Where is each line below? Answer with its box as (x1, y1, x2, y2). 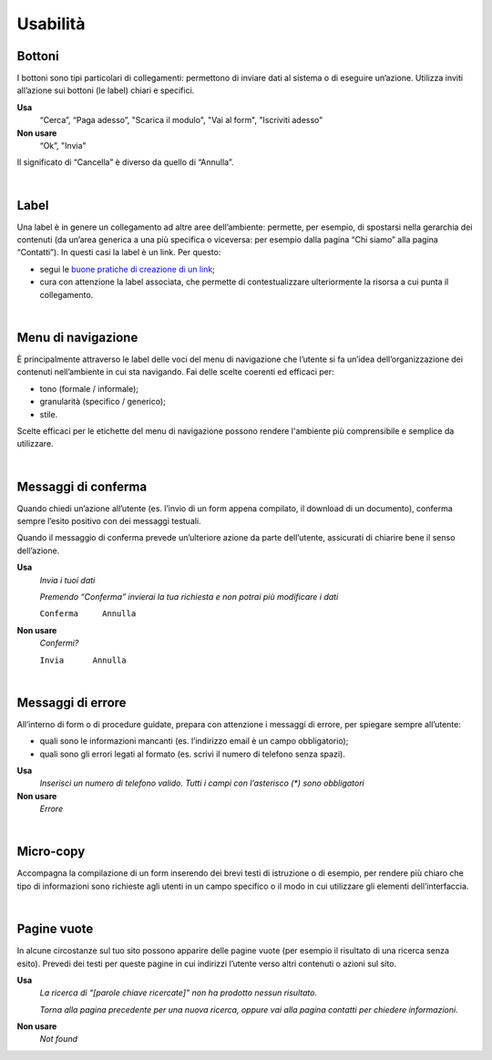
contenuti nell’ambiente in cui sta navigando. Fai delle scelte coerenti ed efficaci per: (16, 366, 334, 377)
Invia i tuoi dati (39, 574, 96, 585)
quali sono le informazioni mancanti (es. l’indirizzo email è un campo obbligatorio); (39, 736, 349, 746)
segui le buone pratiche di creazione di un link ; (39, 263, 216, 274)
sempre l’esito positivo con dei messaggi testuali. (16, 515, 201, 526)
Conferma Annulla (39, 609, 137, 619)
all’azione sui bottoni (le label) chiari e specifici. (16, 85, 195, 96)
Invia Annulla (39, 654, 127, 665)
